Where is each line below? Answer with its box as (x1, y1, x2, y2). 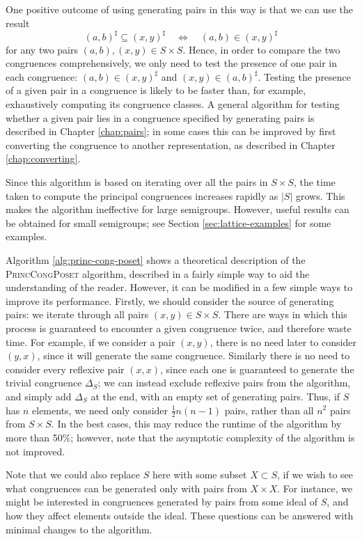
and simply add (6, 389, 72, 403)
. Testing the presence (258, 69, 352, 84)
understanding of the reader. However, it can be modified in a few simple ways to (6, 280, 353, 295)
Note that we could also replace (6, 467, 140, 482)
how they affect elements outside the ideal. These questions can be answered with (6, 508, 354, 522)
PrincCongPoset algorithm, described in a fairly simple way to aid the (6, 266, 310, 281)
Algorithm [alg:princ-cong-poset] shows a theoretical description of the (6, 253, 306, 267)
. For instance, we (277, 480, 353, 495)
